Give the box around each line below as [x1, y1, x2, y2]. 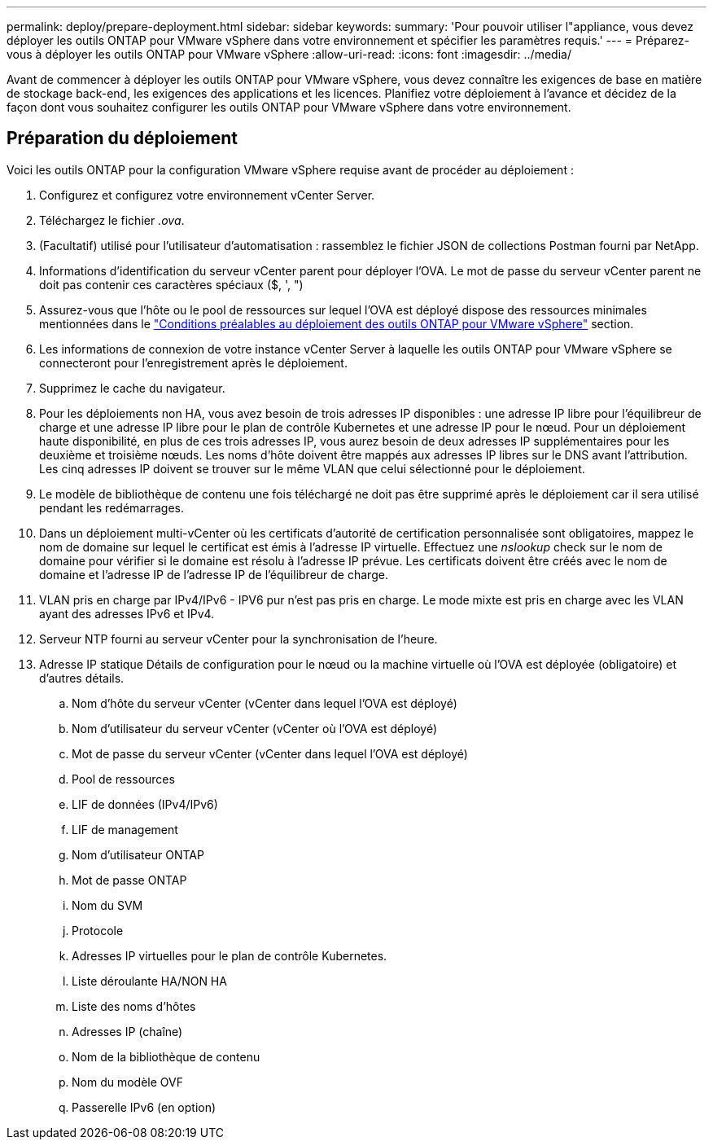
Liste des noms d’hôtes [72, 999, 196, 1013]
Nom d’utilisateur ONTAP [72, 847, 204, 862]
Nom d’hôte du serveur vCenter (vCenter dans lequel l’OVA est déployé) [72, 696, 457, 710]
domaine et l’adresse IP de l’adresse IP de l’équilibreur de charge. [39, 567, 388, 582]
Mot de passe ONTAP [72, 872, 187, 887]
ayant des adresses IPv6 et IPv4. [39, 606, 215, 621]
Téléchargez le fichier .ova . [39, 213, 185, 227]
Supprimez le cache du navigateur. [39, 380, 225, 395]
